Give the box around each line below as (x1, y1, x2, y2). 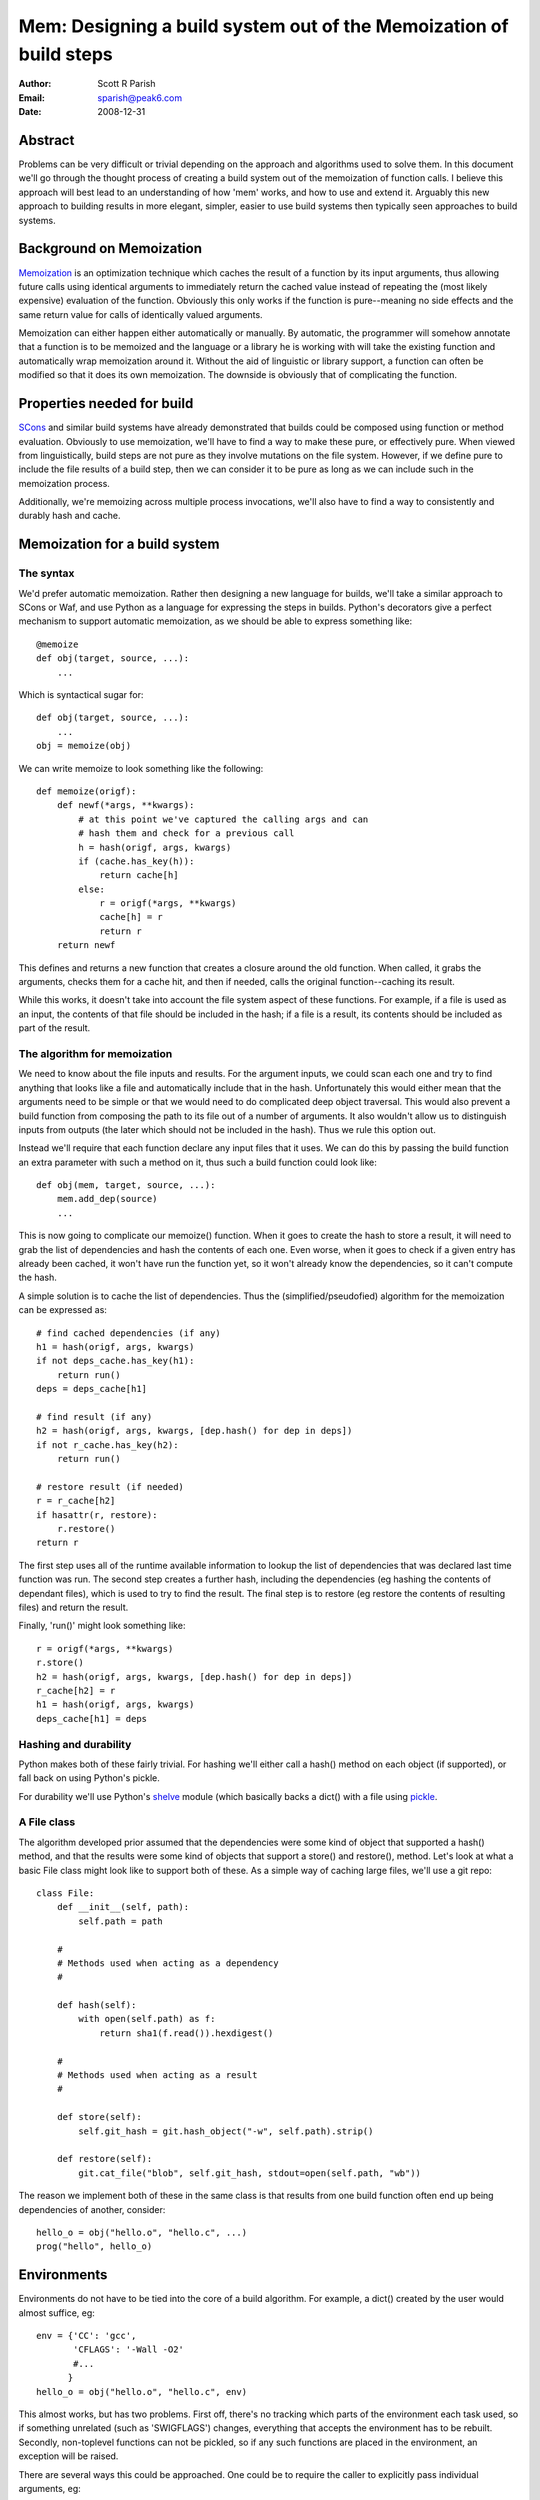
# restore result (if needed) (36, 1481, 185, 1492)
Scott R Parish (97, 78, 156, 90)
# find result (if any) (36, 1411, 153, 1422)
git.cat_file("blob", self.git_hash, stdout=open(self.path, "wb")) (78, 2167, 422, 2179)
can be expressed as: (18, 1304, 107, 1316)
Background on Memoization (18, 240, 202, 257)
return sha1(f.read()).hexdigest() (99, 2027, 274, 2039)
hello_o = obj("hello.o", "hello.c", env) (36, 2386, 248, 2397)
